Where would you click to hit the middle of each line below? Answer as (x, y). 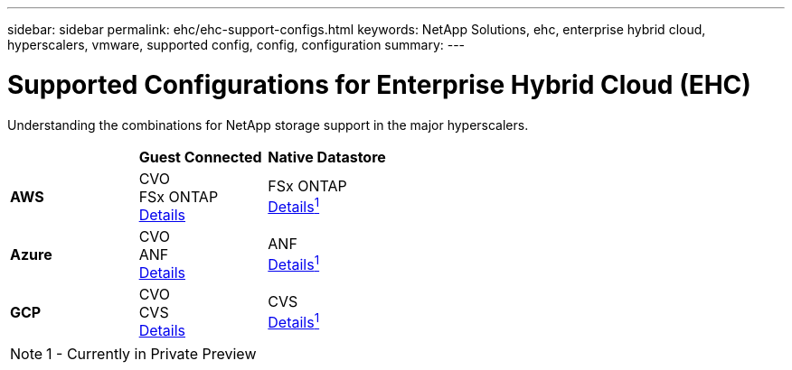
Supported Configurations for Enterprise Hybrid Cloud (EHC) (379, 84)
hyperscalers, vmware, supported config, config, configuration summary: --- (236, 45)
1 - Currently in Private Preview (151, 353)
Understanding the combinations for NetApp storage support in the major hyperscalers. (268, 125)
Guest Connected (200, 157)
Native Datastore (327, 157)
